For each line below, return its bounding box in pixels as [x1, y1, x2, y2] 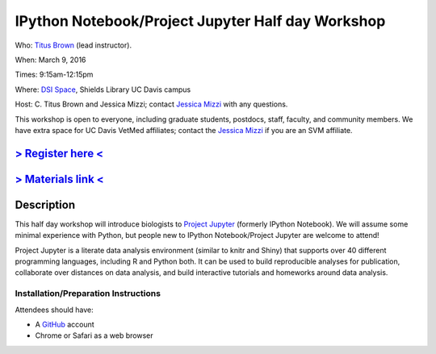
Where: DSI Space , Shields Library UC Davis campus [15, 85, 191, 94]
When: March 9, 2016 [15, 55, 86, 65]
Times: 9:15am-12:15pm [15, 69, 94, 80]
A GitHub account [35, 319, 94, 329]
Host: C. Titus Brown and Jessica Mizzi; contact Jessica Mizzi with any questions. [15, 99, 288, 109]
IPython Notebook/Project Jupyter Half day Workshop [15, 12, 386, 30]
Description [15, 198, 76, 211]
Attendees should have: [15, 305, 94, 314]
